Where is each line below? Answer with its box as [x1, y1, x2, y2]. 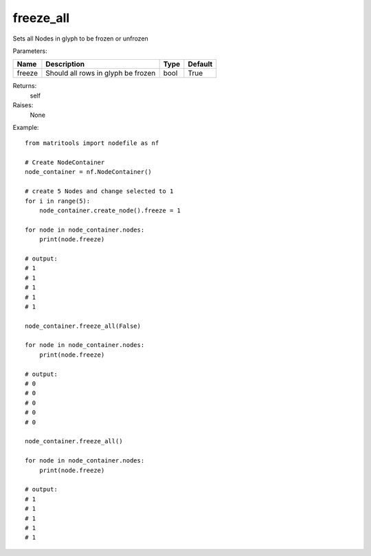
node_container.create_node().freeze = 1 [38, 207, 181, 214]
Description [45, 59, 85, 69]
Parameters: [12, 47, 47, 55]
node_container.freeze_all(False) [25, 322, 141, 330]
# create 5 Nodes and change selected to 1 [25, 188, 174, 195]
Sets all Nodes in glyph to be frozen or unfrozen [12, 34, 149, 43]
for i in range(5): [25, 197, 91, 205]
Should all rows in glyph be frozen [45, 69, 156, 78]
